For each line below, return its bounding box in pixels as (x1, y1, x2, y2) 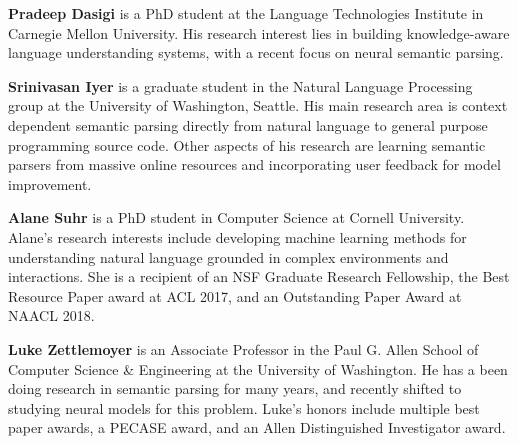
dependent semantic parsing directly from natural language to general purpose (8, 114, 488, 135)
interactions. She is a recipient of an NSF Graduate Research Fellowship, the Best (8, 266, 510, 287)
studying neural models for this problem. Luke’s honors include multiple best (8, 397, 480, 418)
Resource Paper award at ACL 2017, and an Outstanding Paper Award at (8, 285, 462, 306)
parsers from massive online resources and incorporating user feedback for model (8, 154, 501, 175)
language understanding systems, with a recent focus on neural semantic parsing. (8, 42, 504, 63)
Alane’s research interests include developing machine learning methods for (8, 226, 467, 247)
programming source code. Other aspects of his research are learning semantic (8, 134, 486, 155)
